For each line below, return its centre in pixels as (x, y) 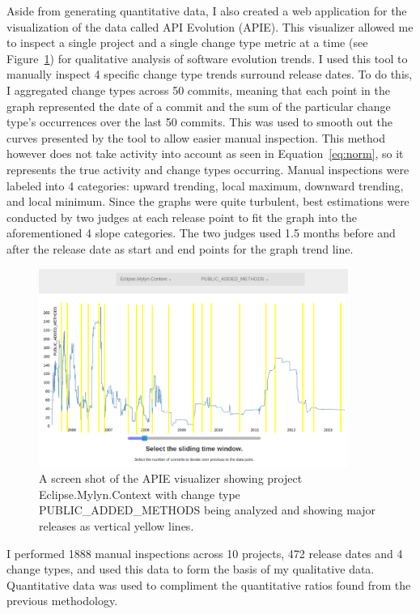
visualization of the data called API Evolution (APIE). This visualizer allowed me (210, 26)
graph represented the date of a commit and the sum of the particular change (199, 106)
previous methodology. (62, 601)
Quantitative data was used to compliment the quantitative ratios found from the (209, 584)
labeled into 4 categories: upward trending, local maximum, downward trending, (205, 185)
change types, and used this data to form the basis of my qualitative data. (191, 569)
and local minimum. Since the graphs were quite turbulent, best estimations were (208, 201)
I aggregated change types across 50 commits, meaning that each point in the (198, 90)
